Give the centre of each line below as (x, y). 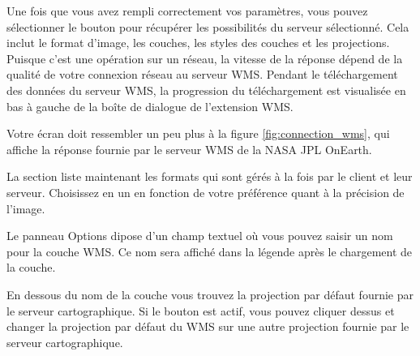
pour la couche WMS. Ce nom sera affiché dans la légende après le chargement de (210, 251)
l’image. (26, 208)
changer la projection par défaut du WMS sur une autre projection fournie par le (208, 326)
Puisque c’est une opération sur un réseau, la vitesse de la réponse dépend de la (205, 58)
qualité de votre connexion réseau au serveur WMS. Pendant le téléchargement (202, 74)
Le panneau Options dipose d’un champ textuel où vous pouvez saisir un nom (200, 236)
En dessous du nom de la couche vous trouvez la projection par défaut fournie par (210, 294)
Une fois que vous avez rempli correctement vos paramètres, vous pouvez (187, 11)
